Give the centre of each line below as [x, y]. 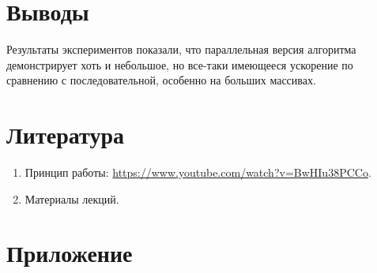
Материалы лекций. [72, 198]
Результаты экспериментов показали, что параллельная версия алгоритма [181, 49]
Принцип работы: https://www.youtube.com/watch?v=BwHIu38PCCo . [198, 172]
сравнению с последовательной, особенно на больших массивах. [161, 80]
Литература [65, 135]
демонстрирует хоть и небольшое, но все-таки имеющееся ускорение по [180, 64]
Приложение [70, 253]
